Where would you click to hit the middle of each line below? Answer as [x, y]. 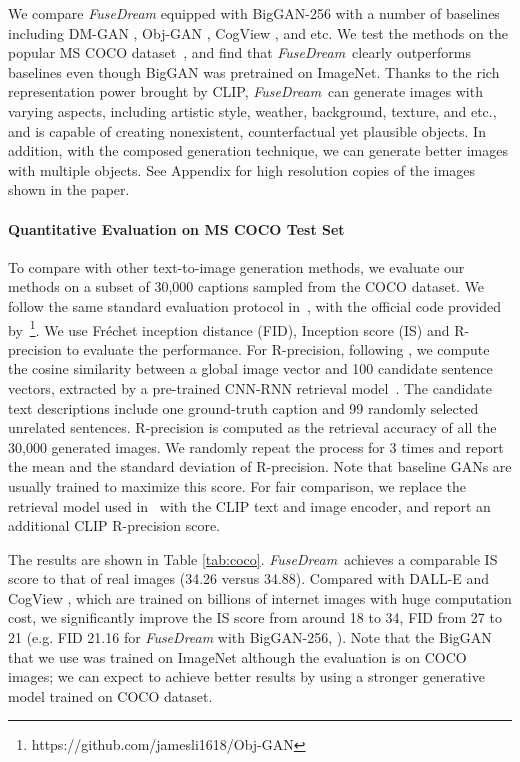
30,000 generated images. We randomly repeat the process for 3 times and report [256, 446]
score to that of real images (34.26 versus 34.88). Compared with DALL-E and [249, 578]
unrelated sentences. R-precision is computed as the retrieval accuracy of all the [252, 427]
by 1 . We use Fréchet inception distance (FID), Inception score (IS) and [229, 328]
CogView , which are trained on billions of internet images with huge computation [260, 597]
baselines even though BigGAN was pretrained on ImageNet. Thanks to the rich [254, 71]
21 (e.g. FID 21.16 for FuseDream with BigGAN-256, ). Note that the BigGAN [250, 637]
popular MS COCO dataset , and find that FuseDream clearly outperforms [239, 52]
